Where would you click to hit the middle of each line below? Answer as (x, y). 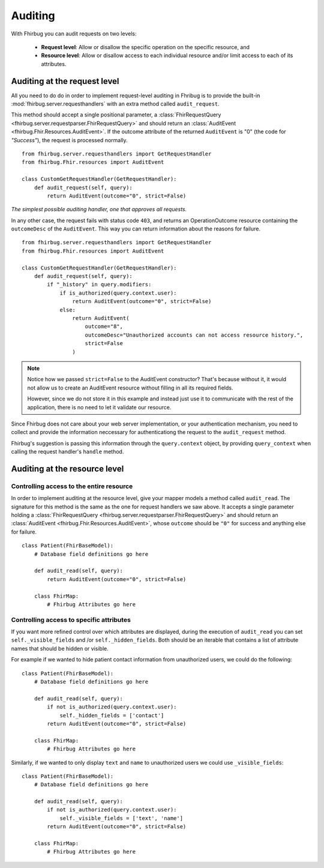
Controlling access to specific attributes (71, 619)
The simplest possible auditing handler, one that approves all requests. (99, 209)
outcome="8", (104, 327)
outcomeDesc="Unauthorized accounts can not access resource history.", (194, 335)
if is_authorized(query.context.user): (118, 293)
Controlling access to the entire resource (72, 486)
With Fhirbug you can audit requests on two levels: (74, 34)
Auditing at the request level (65, 81)
